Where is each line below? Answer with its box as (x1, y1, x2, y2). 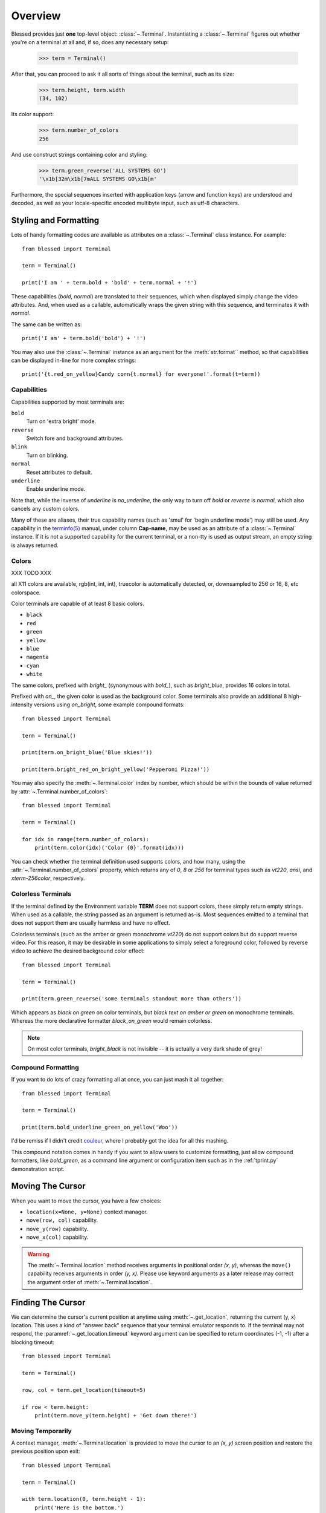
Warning (27, 1250, 50, 1258)
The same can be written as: (11, 321, 82, 328)
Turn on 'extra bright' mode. (26, 418, 97, 425)
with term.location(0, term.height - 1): (22, 1495, 146, 1503)
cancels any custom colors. (11, 505, 80, 513)
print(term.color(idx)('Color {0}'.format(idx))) (34, 844, 184, 852)
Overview (11, 9, 61, 22)
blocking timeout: (11, 1338, 54, 1346)
